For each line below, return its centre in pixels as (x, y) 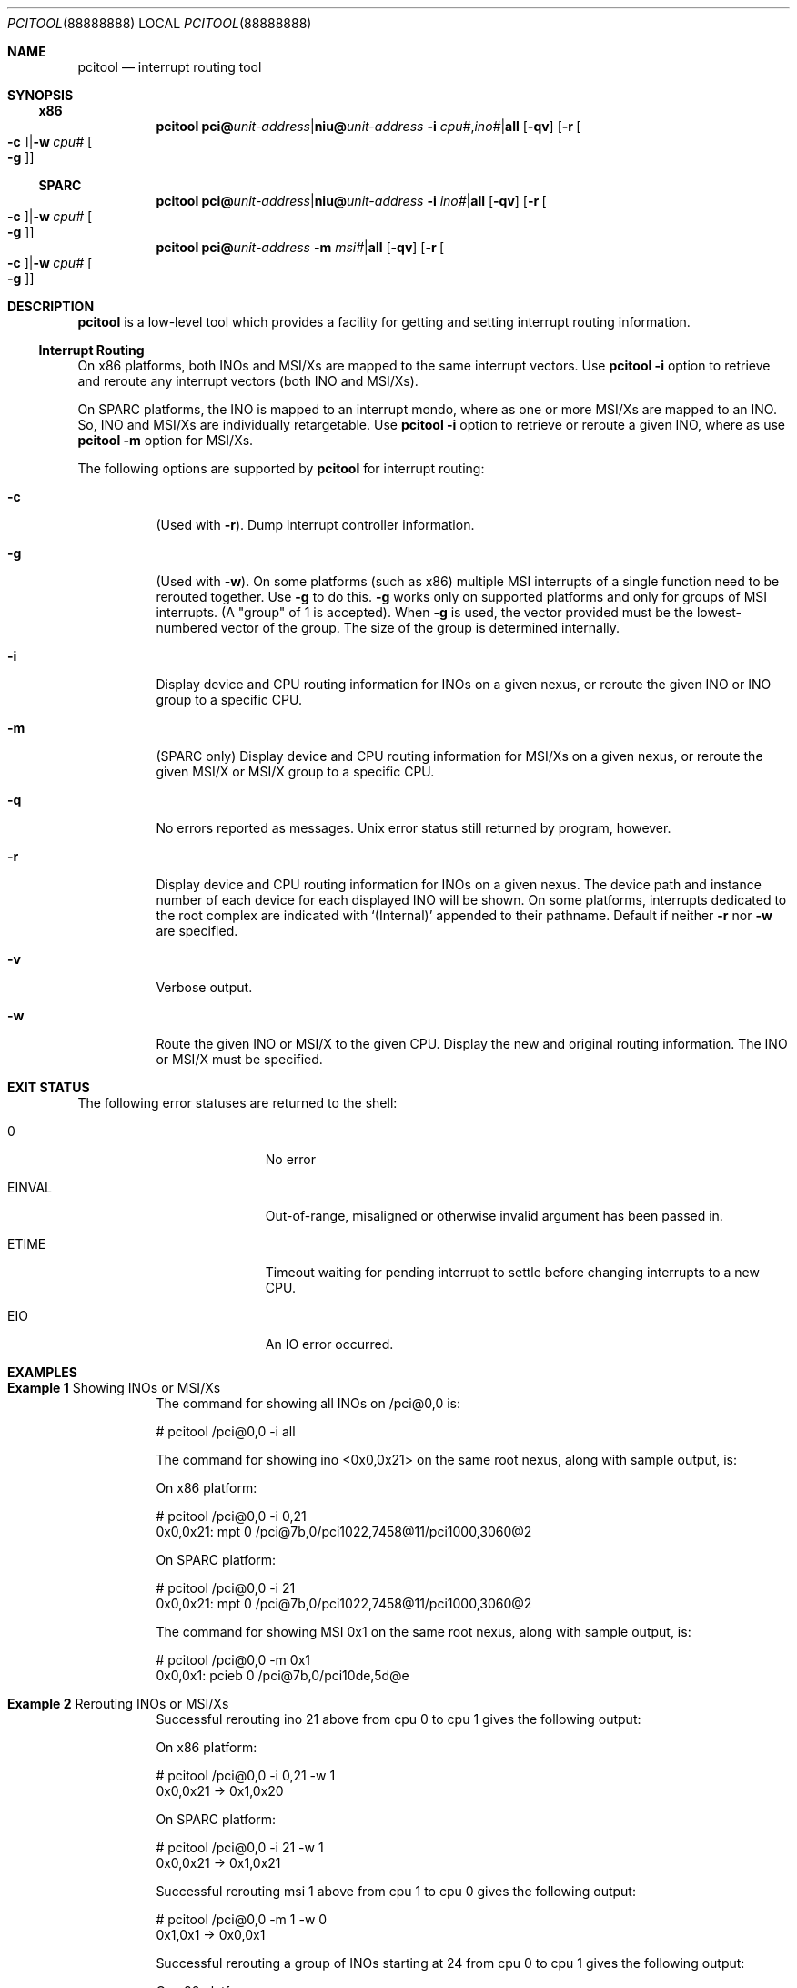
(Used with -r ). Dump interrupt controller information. (315, 525)
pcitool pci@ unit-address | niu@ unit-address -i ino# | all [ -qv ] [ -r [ (351, 201)
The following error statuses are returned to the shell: (237, 1103)
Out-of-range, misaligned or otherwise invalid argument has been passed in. (494, 1216)
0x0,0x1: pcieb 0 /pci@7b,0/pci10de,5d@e (282, 1675)
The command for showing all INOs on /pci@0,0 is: (308, 1403)
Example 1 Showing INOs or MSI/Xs (114, 1388)
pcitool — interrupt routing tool (170, 67)
